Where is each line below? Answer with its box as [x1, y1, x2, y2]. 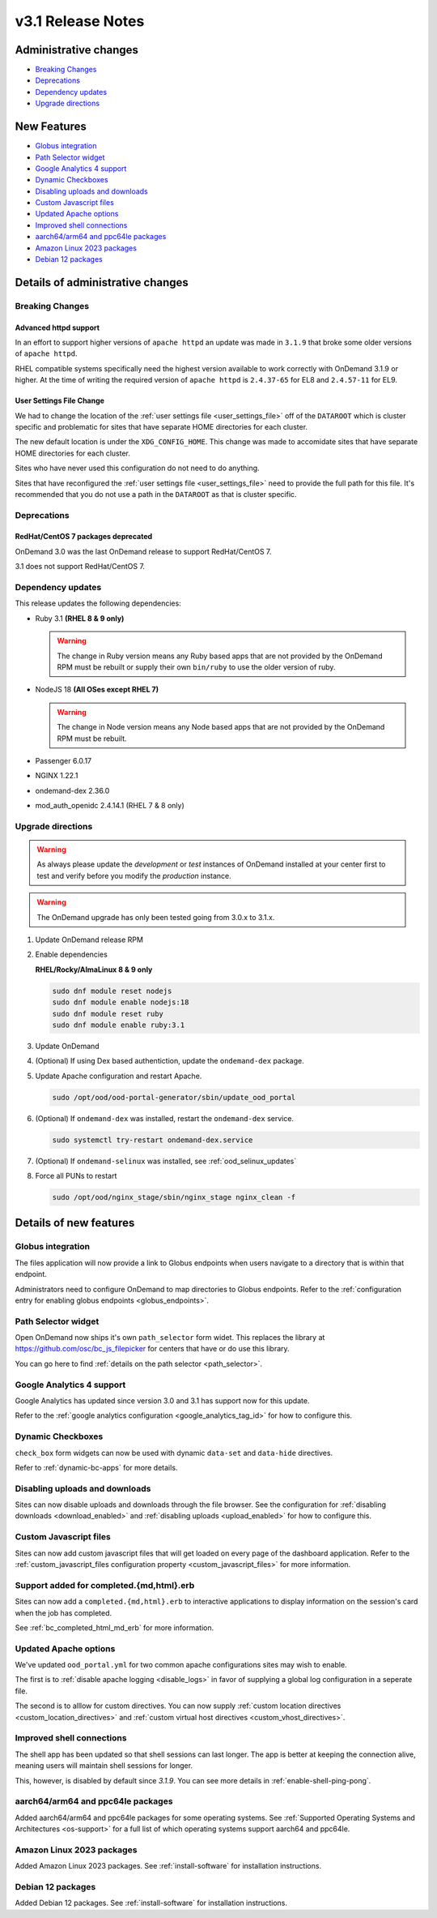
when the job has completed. [15, 1608, 112, 1617]
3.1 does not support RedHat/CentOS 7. [15, 562, 146, 572]
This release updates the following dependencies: [15, 598, 181, 608]
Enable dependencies [35, 949, 108, 960]
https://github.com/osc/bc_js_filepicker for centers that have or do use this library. [15, 1344, 291, 1354]
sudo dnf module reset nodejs [52, 986, 172, 995]
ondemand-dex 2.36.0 [35, 786, 110, 795]
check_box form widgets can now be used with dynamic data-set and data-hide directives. [15, 1448, 333, 1458]
